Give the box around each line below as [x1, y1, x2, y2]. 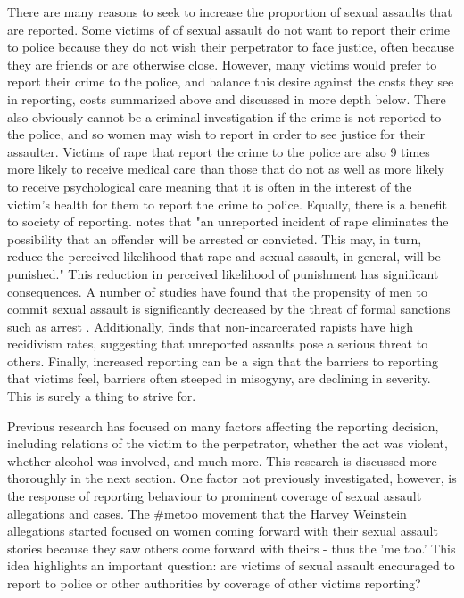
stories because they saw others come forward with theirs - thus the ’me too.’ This [7, 538, 456, 557]
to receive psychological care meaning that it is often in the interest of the [7, 176, 412, 195]
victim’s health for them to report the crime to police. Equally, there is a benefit [7, 194, 447, 213]
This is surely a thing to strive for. [7, 387, 196, 405]
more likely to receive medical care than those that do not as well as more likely [7, 160, 444, 178]
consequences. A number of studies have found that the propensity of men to [7, 282, 428, 300]
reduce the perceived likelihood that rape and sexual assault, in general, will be [7, 247, 441, 266]
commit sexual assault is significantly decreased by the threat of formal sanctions [7, 299, 451, 318]
